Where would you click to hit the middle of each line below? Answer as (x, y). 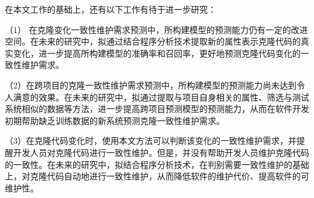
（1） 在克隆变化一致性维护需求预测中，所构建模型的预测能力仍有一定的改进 (156, 29)
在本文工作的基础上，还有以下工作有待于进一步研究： (111, 9)
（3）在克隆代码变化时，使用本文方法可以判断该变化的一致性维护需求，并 (151, 141)
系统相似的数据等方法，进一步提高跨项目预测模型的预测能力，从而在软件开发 (157, 109)
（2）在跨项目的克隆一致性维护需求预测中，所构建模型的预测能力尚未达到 (151, 85)
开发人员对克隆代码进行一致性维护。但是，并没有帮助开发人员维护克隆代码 (161, 152)
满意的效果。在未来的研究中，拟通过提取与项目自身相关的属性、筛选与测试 (161, 97)
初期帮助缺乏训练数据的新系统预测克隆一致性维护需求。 (115, 120)
